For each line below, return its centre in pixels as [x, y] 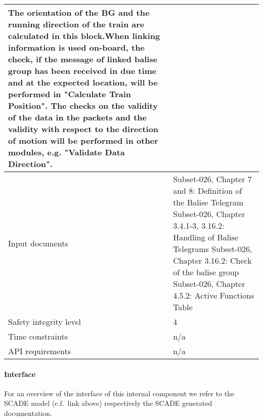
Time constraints [38, 336]
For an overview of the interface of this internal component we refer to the [119, 393]
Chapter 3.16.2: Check [212, 260]
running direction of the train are [76, 24]
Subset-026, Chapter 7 [212, 179]
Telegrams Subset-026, [213, 249]
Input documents [38, 243]
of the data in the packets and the [78, 117]
